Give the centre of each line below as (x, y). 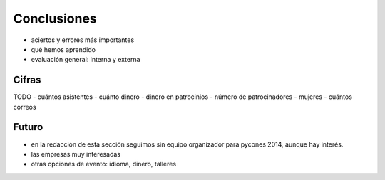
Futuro (28, 127)
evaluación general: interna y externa (86, 60)
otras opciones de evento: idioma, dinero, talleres (104, 164)
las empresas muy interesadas (76, 154)
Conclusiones (55, 18)
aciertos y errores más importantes (83, 40)
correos (25, 107)
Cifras (27, 80)
